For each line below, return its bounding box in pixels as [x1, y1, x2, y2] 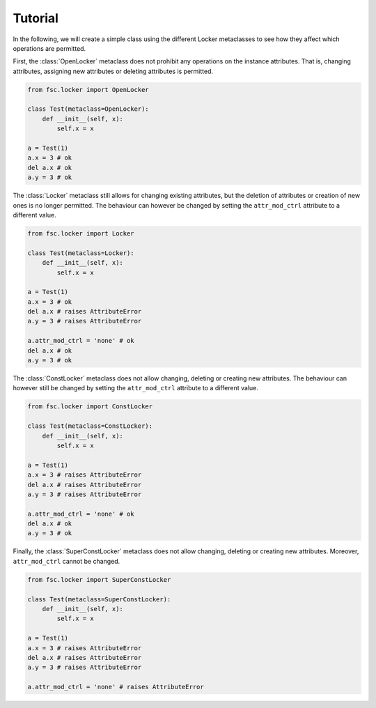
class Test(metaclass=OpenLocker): [27, 105, 149, 113]
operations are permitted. [13, 44, 86, 52]
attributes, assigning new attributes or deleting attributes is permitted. [13, 67, 214, 75]
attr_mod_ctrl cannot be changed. [13, 557, 120, 565]
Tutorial [13, 10, 59, 26]
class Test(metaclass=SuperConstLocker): [27, 595, 171, 603]
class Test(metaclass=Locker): [27, 249, 135, 257]
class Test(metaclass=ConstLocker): [27, 422, 153, 430]
